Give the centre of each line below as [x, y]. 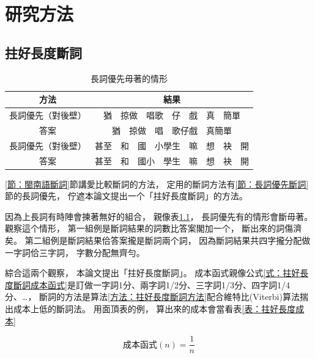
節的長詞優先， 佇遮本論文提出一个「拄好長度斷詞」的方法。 [126, 196]
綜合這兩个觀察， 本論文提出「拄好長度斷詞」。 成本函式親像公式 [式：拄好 [153, 273]
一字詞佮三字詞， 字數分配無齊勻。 [75, 252]
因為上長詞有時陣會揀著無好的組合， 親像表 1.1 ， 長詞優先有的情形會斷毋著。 [159, 216]
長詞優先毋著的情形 [129, 78]
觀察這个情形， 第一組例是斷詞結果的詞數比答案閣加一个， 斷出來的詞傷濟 [154, 228]
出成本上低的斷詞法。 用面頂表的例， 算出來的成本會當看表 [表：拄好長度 [150, 308]
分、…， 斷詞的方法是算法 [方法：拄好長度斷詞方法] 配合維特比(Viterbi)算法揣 [157, 297]
